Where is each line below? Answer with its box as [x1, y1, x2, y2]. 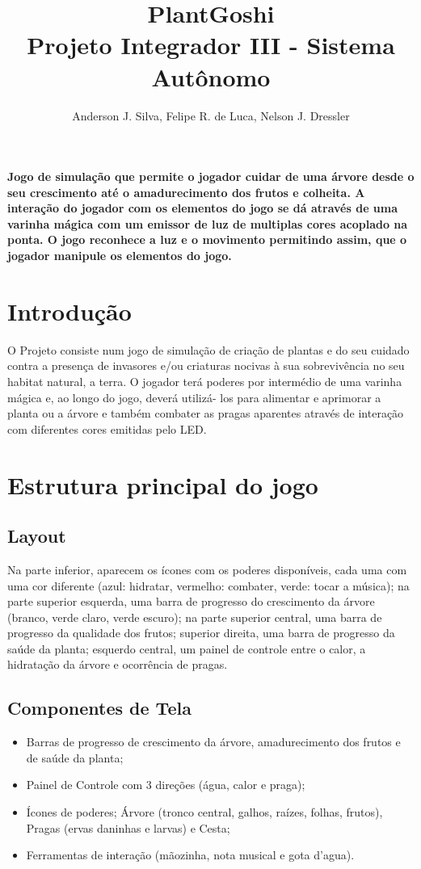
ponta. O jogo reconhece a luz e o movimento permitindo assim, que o [7, 231, 407, 248]
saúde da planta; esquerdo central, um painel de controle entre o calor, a [7, 640, 366, 657]
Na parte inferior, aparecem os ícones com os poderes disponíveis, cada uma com [7, 560, 407, 577]
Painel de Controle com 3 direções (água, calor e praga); [26, 776, 305, 793]
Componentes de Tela [7, 695, 192, 720]
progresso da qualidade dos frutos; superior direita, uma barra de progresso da [7, 624, 395, 641]
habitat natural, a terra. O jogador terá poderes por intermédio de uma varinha [7, 372, 402, 389]
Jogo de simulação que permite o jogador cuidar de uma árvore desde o [7, 168, 415, 185]
